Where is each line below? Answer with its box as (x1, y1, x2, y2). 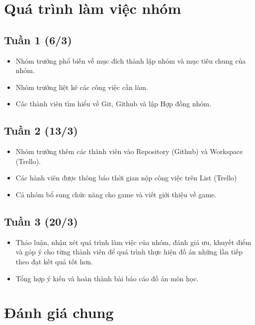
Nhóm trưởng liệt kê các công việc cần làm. (15, 81, 148, 92)
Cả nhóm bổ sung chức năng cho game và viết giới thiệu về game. (15, 189, 217, 199)
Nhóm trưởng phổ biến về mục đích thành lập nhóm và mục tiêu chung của (15, 55, 246, 66)
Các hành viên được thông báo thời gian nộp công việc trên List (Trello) (15, 172, 237, 183)
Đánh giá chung (4, 302, 114, 323)
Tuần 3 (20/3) (4, 213, 78, 229)
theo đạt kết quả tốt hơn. (15, 256, 93, 266)
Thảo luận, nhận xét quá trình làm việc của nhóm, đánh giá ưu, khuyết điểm (15, 237, 252, 247)
